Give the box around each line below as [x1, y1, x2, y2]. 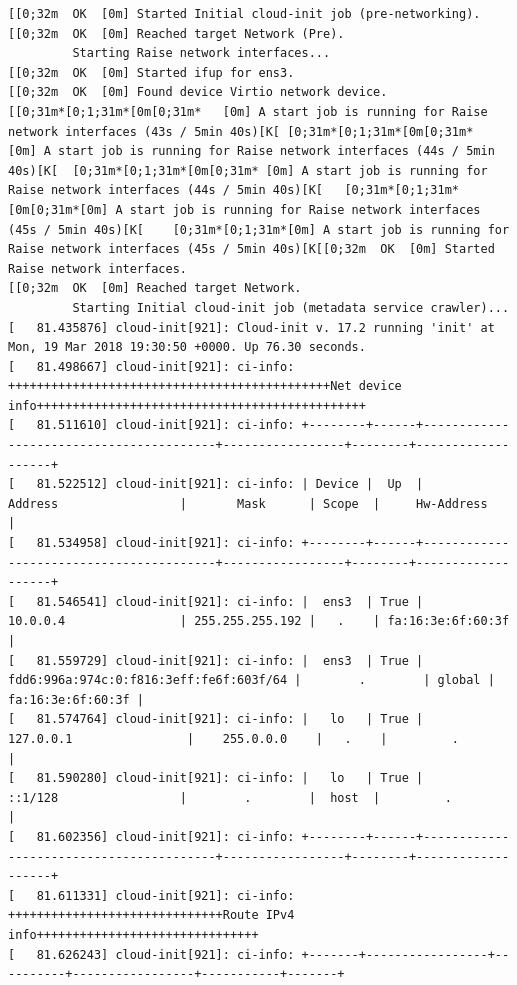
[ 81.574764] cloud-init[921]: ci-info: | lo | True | [8, 712, 424, 727]
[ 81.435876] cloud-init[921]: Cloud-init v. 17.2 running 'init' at [8, 320, 495, 335]
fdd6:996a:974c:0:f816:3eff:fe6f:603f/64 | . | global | [8, 673, 495, 688]
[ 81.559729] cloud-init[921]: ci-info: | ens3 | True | [8, 653, 424, 668]
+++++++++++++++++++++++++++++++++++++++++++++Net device [8, 379, 402, 394]
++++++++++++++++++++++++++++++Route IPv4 [8, 908, 295, 923]
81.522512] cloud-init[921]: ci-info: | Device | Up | [36, 477, 424, 492]
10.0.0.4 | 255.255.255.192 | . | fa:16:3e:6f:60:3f [8, 614, 510, 629]
